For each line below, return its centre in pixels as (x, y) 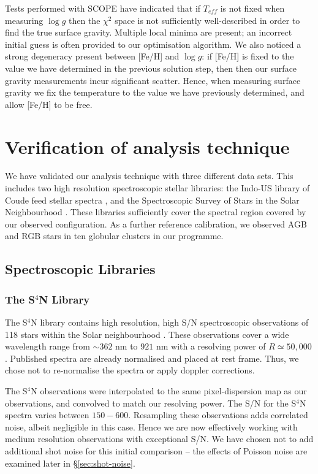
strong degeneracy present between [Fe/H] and (92, 56)
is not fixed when (252, 8)
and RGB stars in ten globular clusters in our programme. (114, 236)
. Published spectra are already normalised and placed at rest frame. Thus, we (152, 358)
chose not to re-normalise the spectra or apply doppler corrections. (130, 370)
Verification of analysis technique (147, 146)
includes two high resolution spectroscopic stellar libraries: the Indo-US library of (157, 188)
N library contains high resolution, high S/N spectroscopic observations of (170, 322)
